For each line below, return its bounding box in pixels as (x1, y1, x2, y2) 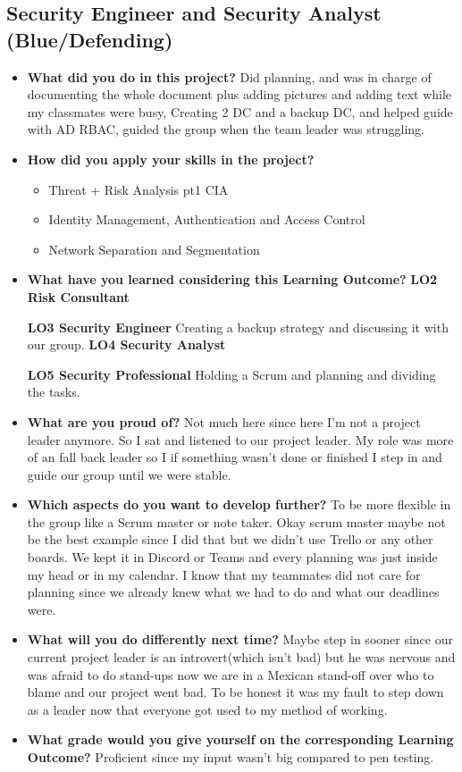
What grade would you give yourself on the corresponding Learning (27, 730, 454, 749)
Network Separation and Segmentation (48, 239, 260, 258)
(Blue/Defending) (6, 25, 173, 53)
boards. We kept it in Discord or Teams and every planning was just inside (27, 548, 438, 566)
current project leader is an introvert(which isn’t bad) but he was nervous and (27, 648, 456, 667)
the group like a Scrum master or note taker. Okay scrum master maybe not (27, 512, 446, 531)
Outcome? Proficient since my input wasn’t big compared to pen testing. (27, 748, 434, 766)
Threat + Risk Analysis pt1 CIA (48, 180, 229, 198)
